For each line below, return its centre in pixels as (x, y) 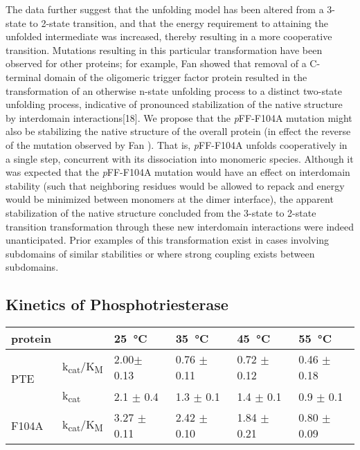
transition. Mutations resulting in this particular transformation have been (164, 49)
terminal (24, 76)
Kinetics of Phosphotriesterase (117, 304)
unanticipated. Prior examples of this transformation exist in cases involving (168, 240)
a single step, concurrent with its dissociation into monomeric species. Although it (180, 158)
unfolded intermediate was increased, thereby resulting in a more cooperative (169, 36)
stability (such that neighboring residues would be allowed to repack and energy (175, 185)
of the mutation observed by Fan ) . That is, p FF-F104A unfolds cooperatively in (177, 144)
